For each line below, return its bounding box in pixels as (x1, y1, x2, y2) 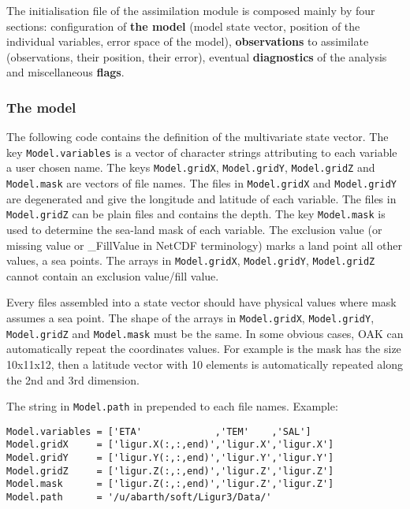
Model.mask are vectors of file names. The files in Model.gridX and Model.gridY (6, 175, 397, 191)
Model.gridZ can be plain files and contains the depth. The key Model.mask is (6, 206, 386, 222)
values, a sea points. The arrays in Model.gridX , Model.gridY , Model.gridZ (6, 252, 375, 269)
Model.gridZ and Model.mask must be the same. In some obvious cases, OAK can (6, 325, 404, 341)
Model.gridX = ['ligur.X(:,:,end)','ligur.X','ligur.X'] (6, 439, 334, 451)
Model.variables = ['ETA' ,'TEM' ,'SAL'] (6, 425, 311, 437)
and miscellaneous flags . (6, 64, 125, 80)
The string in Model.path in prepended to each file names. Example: (6, 398, 338, 414)
